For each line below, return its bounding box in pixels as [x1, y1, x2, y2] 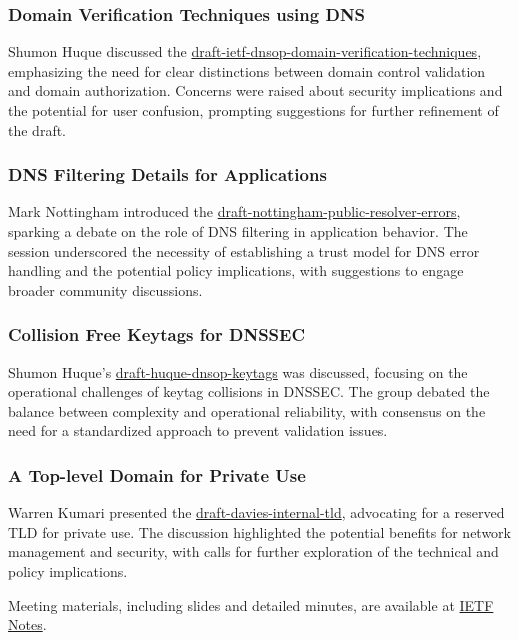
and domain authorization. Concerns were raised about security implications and [8, 80, 503, 101]
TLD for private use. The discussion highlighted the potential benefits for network [8, 521, 512, 542]
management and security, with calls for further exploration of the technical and [8, 541, 499, 562]
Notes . [8, 614, 47, 635]
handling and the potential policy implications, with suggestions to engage [8, 260, 464, 281]
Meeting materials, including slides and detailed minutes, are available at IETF [8, 594, 494, 615]
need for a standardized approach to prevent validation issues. [8, 420, 388, 441]
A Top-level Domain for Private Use [8, 462, 306, 487]
